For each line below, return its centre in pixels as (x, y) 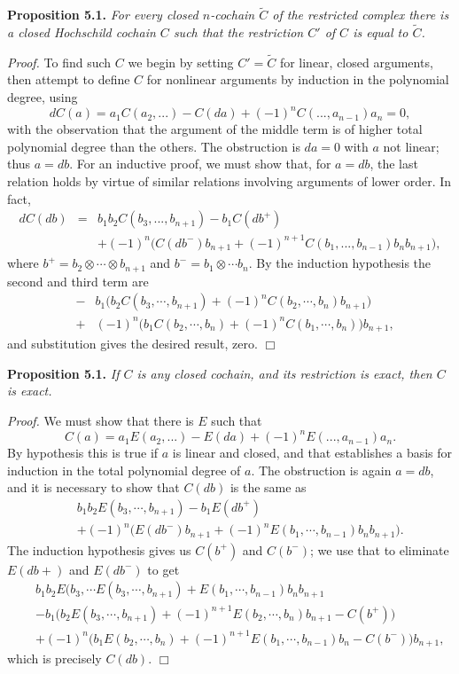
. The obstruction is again (321, 470)
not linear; (411, 146)
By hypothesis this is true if (83, 453)
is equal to (381, 32)
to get (163, 569)
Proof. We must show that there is (101, 420)
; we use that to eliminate (379, 549)
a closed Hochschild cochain (82, 32)
